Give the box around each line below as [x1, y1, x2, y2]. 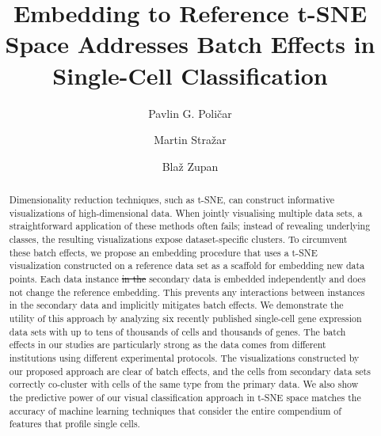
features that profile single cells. [9, 417, 140, 430]
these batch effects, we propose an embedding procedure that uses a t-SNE [9, 245, 318, 259]
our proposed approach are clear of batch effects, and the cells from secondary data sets [9, 364, 371, 377]
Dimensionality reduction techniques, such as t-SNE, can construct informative [9, 193, 335, 207]
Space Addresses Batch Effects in [5, 28, 375, 60]
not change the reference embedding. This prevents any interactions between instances [9, 285, 365, 298]
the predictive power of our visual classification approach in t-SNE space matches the [9, 390, 361, 404]
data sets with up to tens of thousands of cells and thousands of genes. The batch [9, 324, 346, 338]
